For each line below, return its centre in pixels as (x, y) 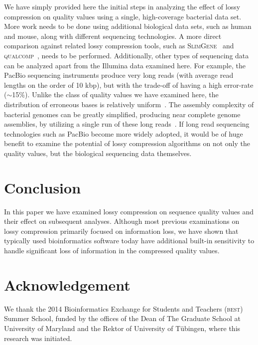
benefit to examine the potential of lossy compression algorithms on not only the (127, 143)
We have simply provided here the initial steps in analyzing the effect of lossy (122, 6)
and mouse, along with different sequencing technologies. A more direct (113, 36)
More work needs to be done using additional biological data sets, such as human (128, 26)
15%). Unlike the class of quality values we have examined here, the (115, 94)
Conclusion (43, 187)
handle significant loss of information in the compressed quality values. (112, 250)
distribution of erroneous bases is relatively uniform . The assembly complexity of (129, 104)
